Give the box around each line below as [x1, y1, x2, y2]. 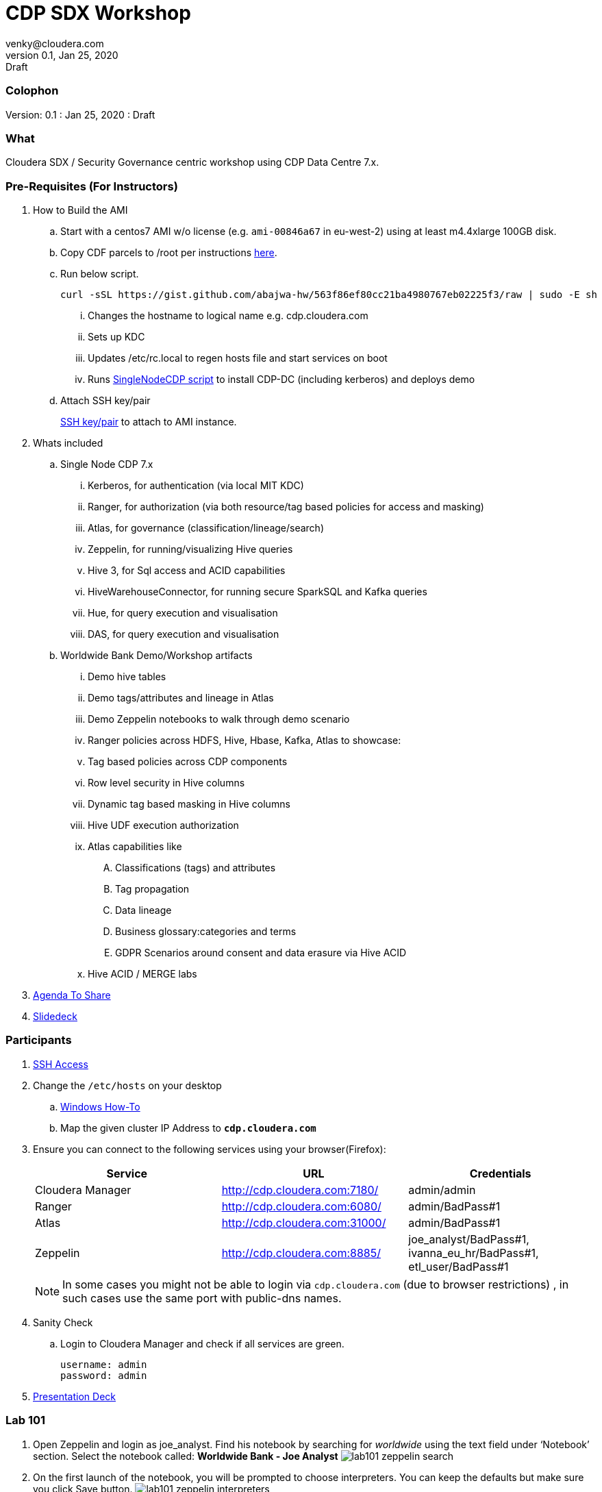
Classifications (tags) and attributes [115, 862, 276, 873]
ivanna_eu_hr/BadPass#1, [408, 1245, 539, 1260]
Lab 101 [5, 1413, 46, 1428]
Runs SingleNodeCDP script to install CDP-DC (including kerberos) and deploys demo [88, 373, 475, 385]
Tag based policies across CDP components [88, 756, 288, 767]
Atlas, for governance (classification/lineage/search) [88, 522, 325, 534]
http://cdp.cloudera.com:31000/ [221, 1215, 386, 1230]
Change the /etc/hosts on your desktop [33, 1079, 222, 1091]
